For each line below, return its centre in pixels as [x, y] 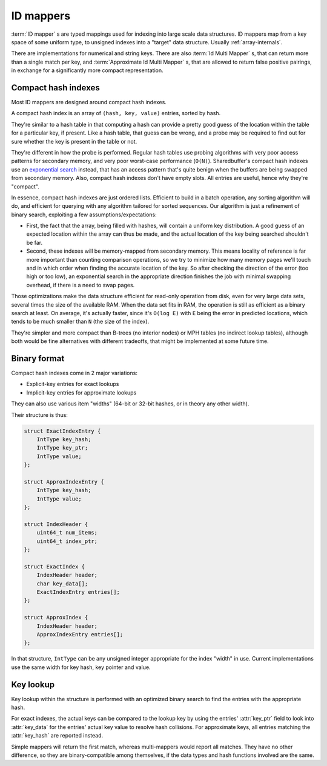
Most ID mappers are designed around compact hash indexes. [89, 102]
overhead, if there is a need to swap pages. [81, 285]
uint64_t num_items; [67, 533]
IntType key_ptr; [62, 448]
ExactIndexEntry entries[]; [78, 592]
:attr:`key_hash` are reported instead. [57, 736]
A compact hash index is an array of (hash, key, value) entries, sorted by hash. [116, 113]
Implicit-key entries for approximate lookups [81, 392]
